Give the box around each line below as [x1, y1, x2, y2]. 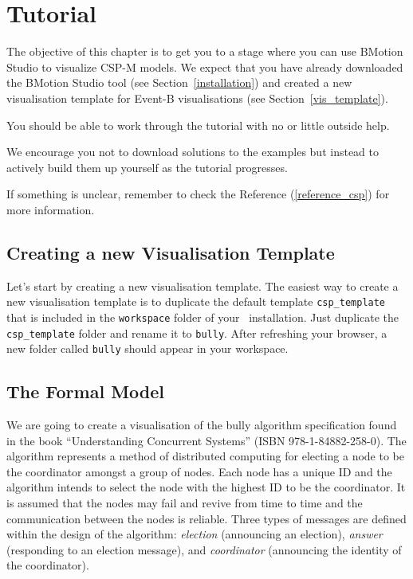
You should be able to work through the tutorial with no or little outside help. [6, 116, 390, 133]
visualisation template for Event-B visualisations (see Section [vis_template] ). [6, 89, 388, 106]
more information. [6, 201, 95, 217]
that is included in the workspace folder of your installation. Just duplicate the [6, 308, 399, 325]
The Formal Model [6, 379, 165, 404]
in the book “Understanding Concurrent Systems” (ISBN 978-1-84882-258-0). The [6, 432, 407, 448]
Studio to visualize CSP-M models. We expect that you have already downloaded [6, 58, 403, 75]
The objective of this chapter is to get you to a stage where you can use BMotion [6, 43, 403, 60]
